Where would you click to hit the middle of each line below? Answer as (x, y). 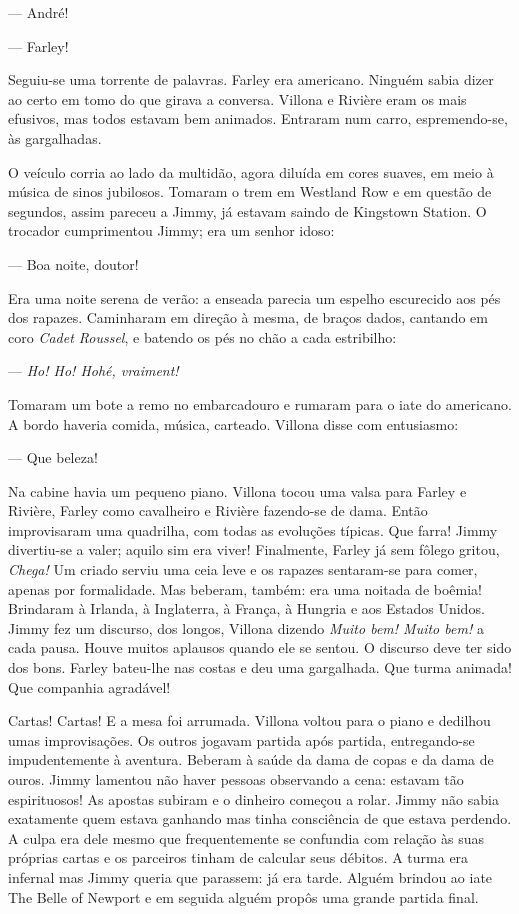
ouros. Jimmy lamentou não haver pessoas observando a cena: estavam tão (236, 779)
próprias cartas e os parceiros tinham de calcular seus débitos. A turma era (238, 857)
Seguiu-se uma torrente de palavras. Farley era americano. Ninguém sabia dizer (251, 79)
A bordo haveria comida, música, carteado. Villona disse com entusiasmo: (233, 423)
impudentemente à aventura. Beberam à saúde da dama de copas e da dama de (251, 759)
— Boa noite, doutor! (73, 263)
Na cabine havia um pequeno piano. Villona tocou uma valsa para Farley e (237, 490)
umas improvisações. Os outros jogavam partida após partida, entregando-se (241, 739)
